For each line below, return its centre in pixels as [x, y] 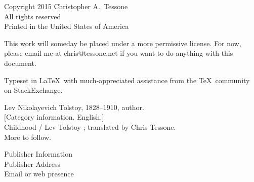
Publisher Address [32, 163]
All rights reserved [33, 16]
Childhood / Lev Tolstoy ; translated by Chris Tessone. [90, 126]
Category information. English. [54, 117]
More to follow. [28, 137]
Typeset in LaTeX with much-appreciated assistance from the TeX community [127, 80]
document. [20, 63]
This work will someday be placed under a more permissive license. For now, [123, 43]
